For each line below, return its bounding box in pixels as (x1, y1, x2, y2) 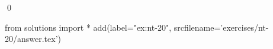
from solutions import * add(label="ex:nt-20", (5, 21, 172, 33)
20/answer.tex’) (5, 32, 62, 45)
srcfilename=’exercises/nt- (174, 21, 269, 33)
